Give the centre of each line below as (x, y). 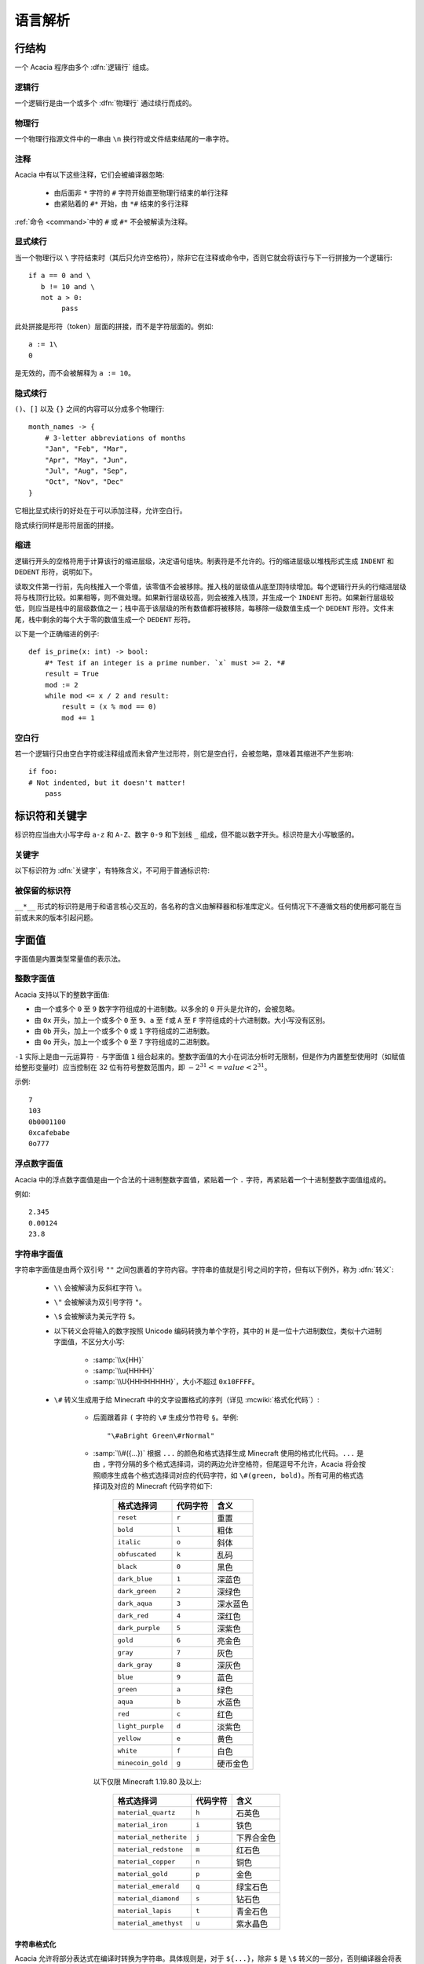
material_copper (146, 1862)
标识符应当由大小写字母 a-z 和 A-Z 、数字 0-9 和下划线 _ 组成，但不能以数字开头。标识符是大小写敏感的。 (186, 835)
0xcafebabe (49, 1133)
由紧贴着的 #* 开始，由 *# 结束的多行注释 (121, 203)
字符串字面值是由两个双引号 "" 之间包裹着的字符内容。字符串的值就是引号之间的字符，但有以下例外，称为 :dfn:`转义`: (204, 1270)
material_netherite (152, 1837)
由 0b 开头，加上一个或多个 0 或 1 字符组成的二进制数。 (124, 1031)
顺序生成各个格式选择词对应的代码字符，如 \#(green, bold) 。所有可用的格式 (228, 1475)
